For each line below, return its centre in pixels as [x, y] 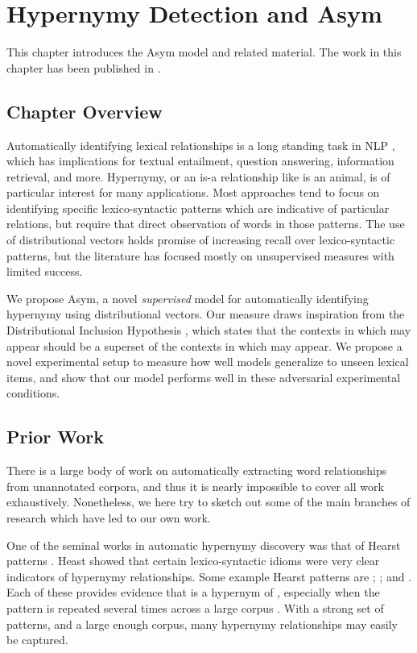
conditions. [33, 393]
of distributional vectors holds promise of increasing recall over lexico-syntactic [201, 240]
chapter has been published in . [84, 67]
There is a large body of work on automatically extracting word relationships [197, 470]
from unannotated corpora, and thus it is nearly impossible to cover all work [195, 486]
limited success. [45, 271]
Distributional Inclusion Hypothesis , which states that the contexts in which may [209, 330]
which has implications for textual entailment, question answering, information [200, 161]
